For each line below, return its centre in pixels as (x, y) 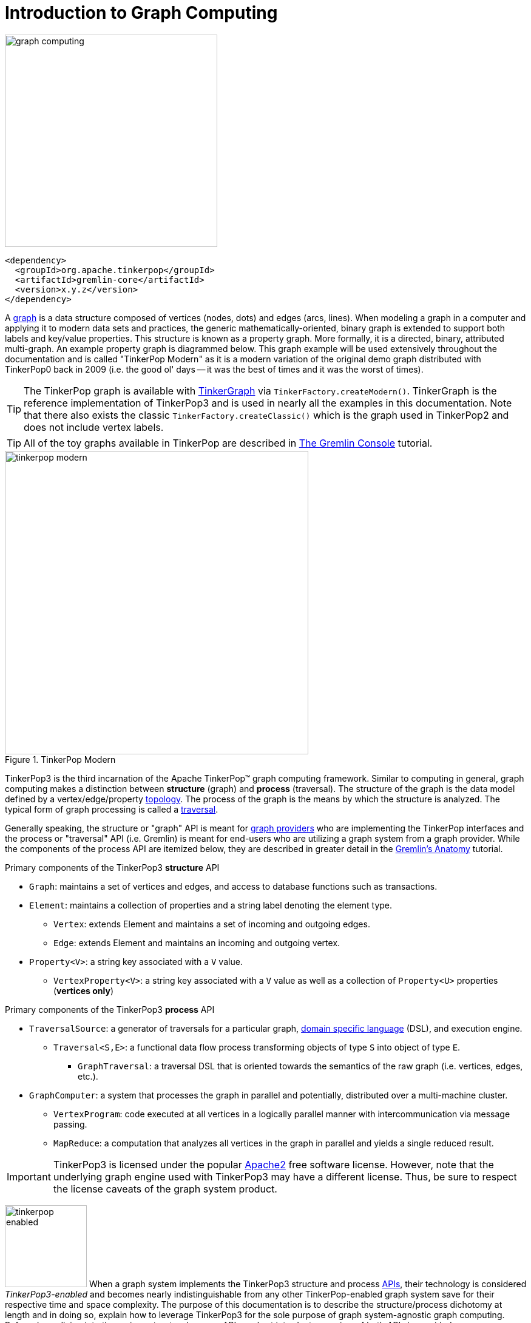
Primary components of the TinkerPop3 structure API (112, 867)
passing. (70, 1124)
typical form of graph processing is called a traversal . (112, 809)
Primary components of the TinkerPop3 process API (110, 1009)
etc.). (88, 1076)
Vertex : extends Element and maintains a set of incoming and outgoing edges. (212, 924)
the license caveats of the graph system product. (165, 1189)
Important (29, 1176)
